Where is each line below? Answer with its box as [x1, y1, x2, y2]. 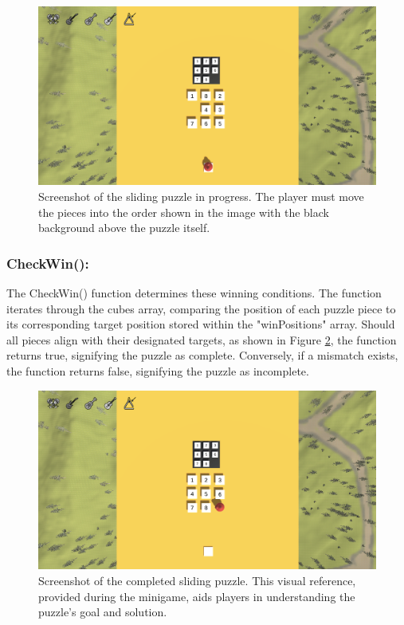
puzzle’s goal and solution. [38, 603, 167, 620]
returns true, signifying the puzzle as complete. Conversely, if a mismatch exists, [6, 347, 398, 364]
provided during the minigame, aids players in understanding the [38, 588, 355, 604]
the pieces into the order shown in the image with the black [38, 203, 329, 220]
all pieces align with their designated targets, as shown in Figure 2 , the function [6, 331, 397, 348]
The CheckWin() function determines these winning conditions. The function [6, 285, 382, 301]
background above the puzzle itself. [38, 219, 210, 236]
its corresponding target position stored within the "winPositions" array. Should [6, 316, 395, 332]
